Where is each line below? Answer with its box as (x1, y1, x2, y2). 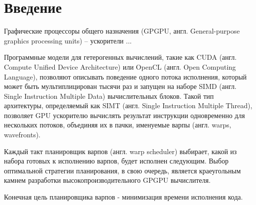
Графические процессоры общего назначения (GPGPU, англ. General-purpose (4, 26, 240, 36)
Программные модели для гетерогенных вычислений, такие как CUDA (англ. (4, 52, 237, 62)
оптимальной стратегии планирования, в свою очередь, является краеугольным (4, 165, 241, 175)
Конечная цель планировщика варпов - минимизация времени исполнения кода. (4, 192, 243, 202)
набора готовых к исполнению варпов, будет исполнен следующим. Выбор (4, 156, 229, 166)
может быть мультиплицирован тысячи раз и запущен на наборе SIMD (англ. (4, 81, 237, 91)
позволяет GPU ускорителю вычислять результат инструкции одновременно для (4, 110, 245, 120)
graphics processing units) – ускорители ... (4, 35, 132, 45)
